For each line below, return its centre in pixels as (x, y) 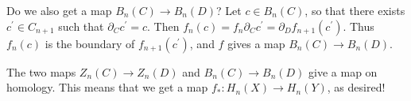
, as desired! (356, 87)
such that (81, 26)
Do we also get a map (59, 10)
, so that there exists (355, 10)
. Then (163, 26)
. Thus (359, 26)
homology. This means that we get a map (107, 87)
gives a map (256, 43)
